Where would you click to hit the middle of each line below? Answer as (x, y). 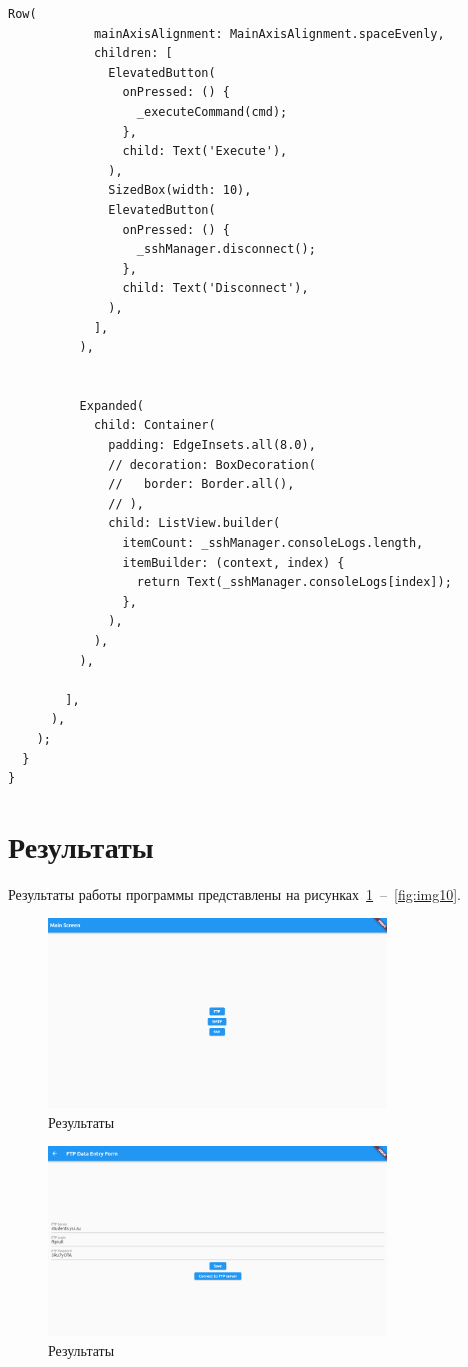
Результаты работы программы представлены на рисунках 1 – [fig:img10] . (235, 893)
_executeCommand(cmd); (212, 111)
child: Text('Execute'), (205, 151)
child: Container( (154, 425)
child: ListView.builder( (194, 523)
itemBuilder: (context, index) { (233, 562)
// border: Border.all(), (201, 484)
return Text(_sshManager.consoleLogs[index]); (294, 582)
